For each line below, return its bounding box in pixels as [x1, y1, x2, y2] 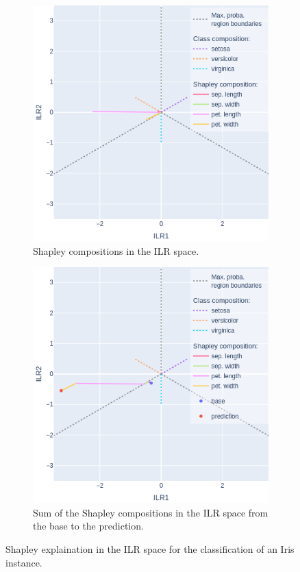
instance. [5, 555, 42, 569]
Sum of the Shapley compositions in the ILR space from [33, 505, 268, 519]
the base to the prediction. [33, 519, 144, 533]
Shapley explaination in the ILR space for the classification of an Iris [5, 541, 295, 556]
